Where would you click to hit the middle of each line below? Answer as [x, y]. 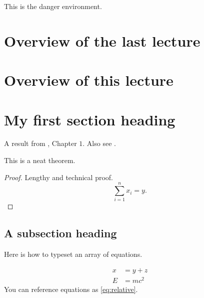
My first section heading [90, 119]
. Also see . [99, 143]
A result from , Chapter [40, 143]
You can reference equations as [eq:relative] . [71, 289]
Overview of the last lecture [102, 40]
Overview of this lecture [89, 80]
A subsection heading [60, 233]
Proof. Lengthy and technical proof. [58, 177]
